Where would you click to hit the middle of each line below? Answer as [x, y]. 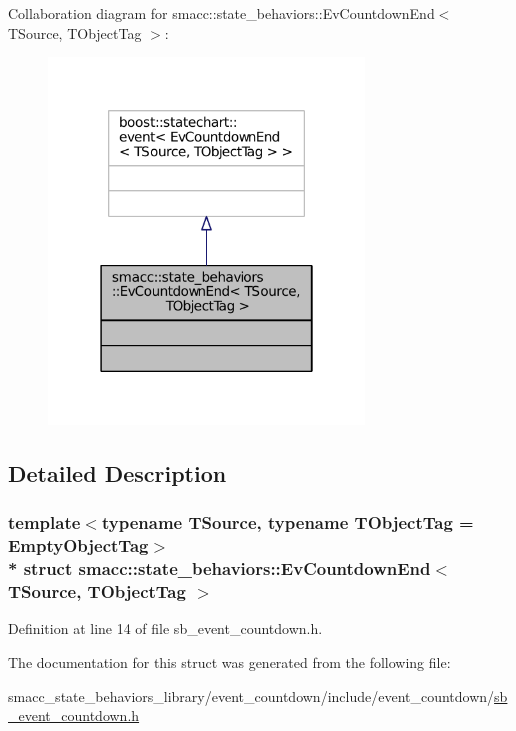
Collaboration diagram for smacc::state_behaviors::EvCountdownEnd [221, 13]
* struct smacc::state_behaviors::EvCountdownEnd [219, 568]
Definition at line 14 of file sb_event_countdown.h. [165, 628]
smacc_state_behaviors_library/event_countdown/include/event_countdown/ [251, 695]
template [44, 522]
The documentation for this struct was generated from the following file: [229, 662]
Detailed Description [117, 473]
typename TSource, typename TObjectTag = [287, 522]
